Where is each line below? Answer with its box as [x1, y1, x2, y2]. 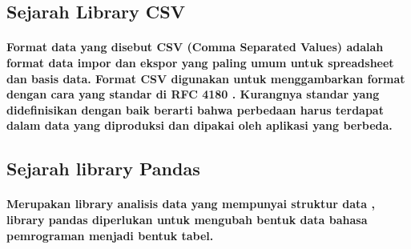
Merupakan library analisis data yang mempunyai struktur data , [6, 195, 375, 212]
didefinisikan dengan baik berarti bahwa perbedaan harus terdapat [6, 101, 384, 118]
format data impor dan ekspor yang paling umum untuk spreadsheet [6, 54, 394, 70]
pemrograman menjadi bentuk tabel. [6, 227, 214, 243]
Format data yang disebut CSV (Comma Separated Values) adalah [6, 38, 384, 55]
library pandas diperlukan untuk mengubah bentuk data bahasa [6, 211, 368, 227]
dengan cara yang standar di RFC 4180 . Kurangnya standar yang [6, 86, 380, 102]
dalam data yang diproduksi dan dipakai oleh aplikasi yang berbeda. [6, 117, 393, 134]
